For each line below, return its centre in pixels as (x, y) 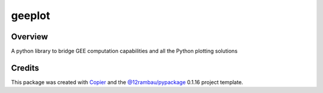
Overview (30, 37)
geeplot (31, 15)
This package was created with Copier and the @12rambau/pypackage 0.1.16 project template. (127, 82)
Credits (25, 68)
